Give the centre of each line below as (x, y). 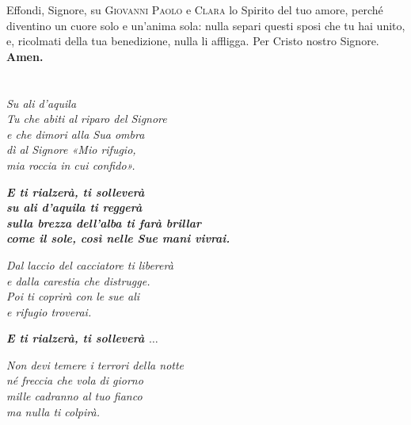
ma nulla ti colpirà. (53, 411)
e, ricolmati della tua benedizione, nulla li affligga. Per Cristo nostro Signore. (193, 41)
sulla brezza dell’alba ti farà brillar (104, 222)
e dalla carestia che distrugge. (78, 280)
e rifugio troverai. (49, 311)
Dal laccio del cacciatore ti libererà (90, 264)
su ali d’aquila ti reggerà (74, 207)
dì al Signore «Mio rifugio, (71, 149)
